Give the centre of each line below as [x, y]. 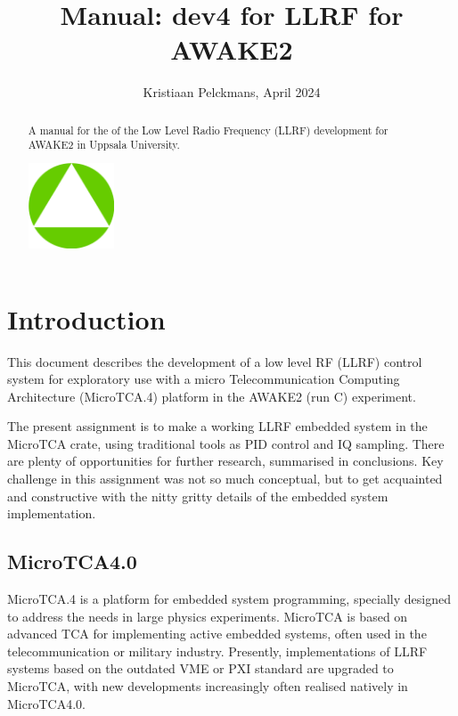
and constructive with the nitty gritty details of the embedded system [198, 496]
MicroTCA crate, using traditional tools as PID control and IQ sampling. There [226, 443]
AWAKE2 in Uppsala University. [104, 145]
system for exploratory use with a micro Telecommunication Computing [204, 379]
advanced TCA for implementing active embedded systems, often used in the [217, 634]
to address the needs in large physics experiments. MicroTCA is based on [208, 616]
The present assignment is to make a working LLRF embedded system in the [217, 426]
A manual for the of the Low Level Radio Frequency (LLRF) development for [208, 130]
